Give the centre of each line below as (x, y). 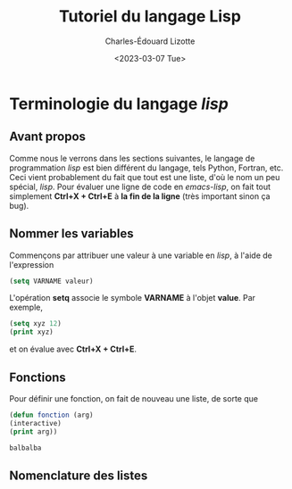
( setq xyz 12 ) (36, 324)
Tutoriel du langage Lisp (150, 17)
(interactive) (36, 423)
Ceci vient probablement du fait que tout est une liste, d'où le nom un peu (145, 177)
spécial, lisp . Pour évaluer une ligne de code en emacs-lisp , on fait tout (140, 186)
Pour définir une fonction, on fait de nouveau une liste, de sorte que (134, 398)
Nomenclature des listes (79, 475)
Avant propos (48, 137)
